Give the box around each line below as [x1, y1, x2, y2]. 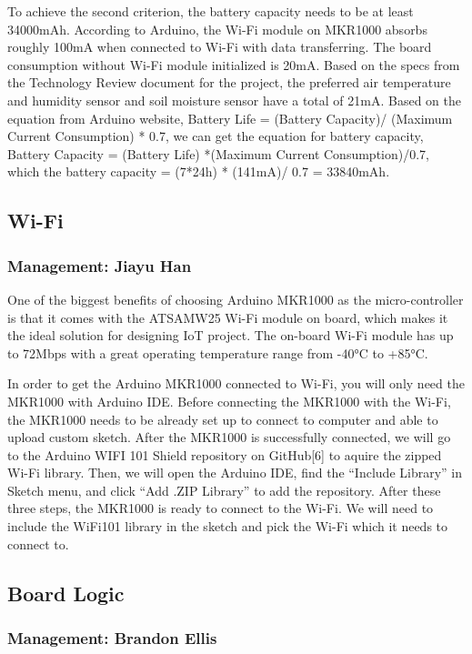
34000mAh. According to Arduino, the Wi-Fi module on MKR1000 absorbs [7, 19, 427, 38]
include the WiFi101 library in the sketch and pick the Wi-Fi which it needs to [7, 517, 448, 536]
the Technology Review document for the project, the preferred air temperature [7, 73, 451, 92]
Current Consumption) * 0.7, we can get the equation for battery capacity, [7, 126, 424, 146]
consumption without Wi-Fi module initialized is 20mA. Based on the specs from [7, 55, 460, 74]
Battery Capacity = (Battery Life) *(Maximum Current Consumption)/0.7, [7, 144, 430, 163]
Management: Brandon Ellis [7, 626, 217, 649]
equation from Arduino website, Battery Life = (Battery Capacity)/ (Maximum [7, 108, 453, 127]
